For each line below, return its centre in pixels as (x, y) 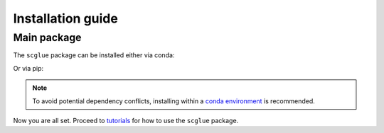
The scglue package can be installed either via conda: (94, 55)
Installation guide (66, 18)
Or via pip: (28, 68)
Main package (47, 37)
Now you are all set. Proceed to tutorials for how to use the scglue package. (126, 120)
